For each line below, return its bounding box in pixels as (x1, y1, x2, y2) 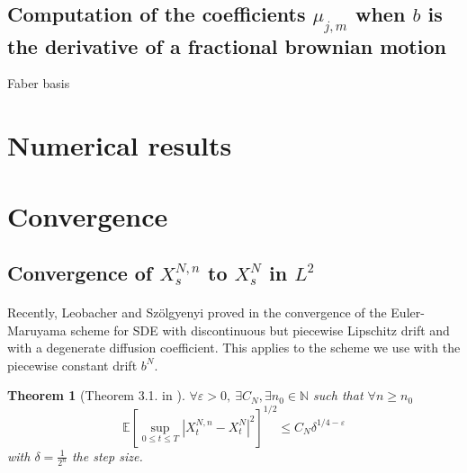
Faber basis (7, 74, 70, 93)
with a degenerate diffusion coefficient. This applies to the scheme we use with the (7, 338, 461, 357)
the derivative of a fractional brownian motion (7, 31, 446, 59)
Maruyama (7, 320, 67, 339)
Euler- (391, 303, 425, 322)
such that (313, 386, 364, 405)
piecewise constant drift (7, 355, 138, 374)
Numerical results (7, 127, 232, 164)
